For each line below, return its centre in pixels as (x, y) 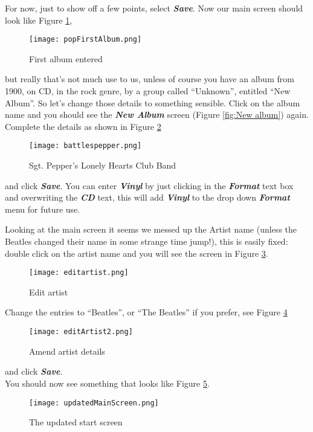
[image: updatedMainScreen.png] (94, 403)
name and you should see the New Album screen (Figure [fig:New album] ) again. (157, 114)
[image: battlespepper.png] (86, 146)
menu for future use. (43, 209)
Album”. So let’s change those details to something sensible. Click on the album (153, 102)
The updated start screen (76, 422)
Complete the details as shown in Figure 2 (83, 126)
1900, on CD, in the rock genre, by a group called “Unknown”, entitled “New (148, 91)
